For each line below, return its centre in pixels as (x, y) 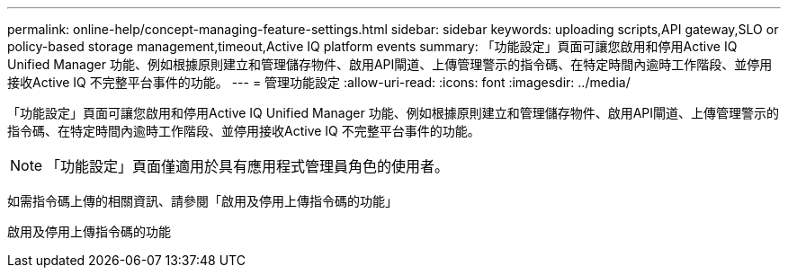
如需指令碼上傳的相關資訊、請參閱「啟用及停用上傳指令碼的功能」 (202, 201)
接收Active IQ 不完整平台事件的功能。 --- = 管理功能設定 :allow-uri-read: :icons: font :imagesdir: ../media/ (319, 82)
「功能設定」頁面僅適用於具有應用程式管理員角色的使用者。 (248, 166)
